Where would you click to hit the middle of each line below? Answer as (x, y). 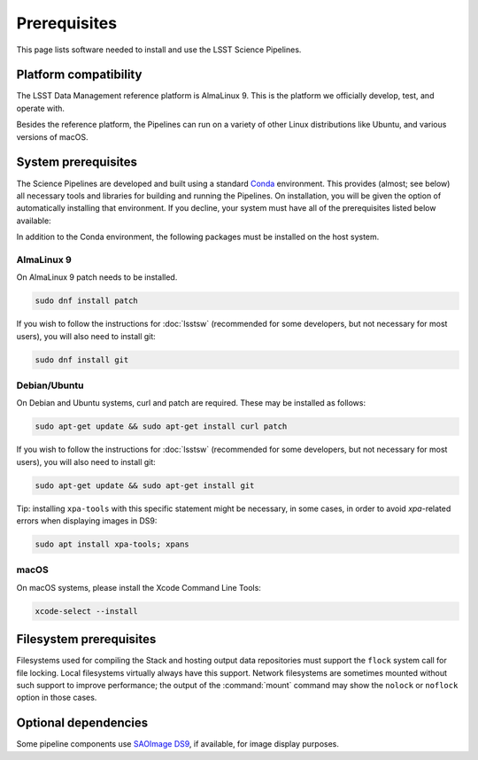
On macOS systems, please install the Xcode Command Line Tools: (139, 587)
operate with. (41, 108)
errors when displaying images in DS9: (87, 521)
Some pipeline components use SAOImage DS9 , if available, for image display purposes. (178, 744)
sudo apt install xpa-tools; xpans (112, 544)
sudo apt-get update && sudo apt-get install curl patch (161, 427)
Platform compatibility (79, 75)
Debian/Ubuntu (50, 385)
